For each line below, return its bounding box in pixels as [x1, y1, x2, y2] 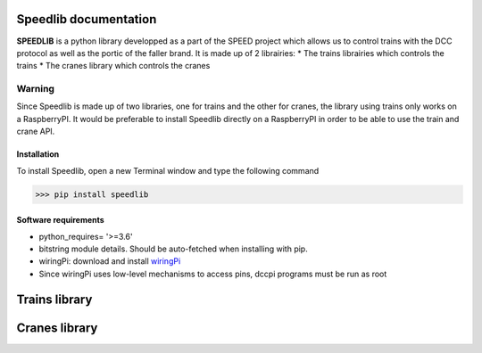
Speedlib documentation [16, 12, 157, 27]
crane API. [16, 126, 55, 137]
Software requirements [16, 215, 104, 226]
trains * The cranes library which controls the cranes [16, 61, 211, 71]
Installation [16, 149, 60, 160]
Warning [16, 83, 55, 95]
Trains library [16, 291, 93, 307]
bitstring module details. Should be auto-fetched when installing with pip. [38, 243, 308, 254]
